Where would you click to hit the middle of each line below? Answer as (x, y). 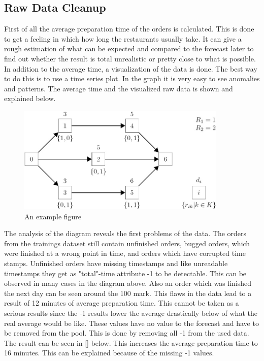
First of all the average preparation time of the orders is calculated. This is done (129, 29)
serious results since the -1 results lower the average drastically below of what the (131, 313)
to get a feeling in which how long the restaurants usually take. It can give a (123, 38)
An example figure (53, 216)
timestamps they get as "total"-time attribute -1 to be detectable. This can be (125, 273)
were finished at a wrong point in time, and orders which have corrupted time (125, 253)
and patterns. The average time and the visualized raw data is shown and (119, 88)
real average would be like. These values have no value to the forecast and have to (131, 323)
